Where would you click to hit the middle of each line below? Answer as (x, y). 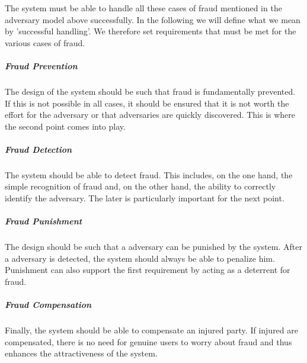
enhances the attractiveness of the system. (81, 353)
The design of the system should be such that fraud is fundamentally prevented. (150, 91)
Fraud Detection (39, 149)
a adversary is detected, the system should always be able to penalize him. (140, 258)
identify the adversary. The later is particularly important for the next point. (145, 198)
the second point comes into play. (65, 126)
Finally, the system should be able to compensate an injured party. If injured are (151, 330)
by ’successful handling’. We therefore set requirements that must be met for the (151, 31)
